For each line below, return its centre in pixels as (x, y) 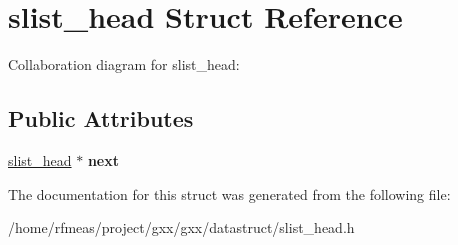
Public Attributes (101, 118)
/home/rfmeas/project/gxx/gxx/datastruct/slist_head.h (181, 227)
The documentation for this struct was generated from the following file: (229, 193)
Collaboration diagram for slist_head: (124, 64)
